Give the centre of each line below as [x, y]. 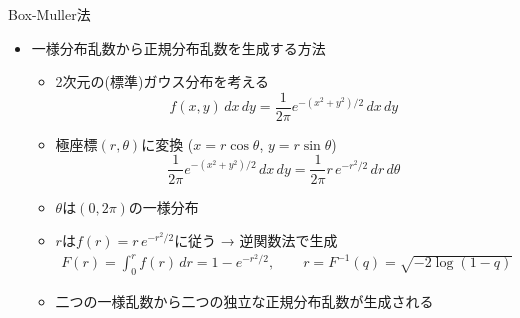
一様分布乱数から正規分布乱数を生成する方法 [178, 47]
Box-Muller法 [49, 14]
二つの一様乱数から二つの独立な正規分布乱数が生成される [244, 301]
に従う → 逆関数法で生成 [256, 240]
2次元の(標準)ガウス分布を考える [162, 81]
